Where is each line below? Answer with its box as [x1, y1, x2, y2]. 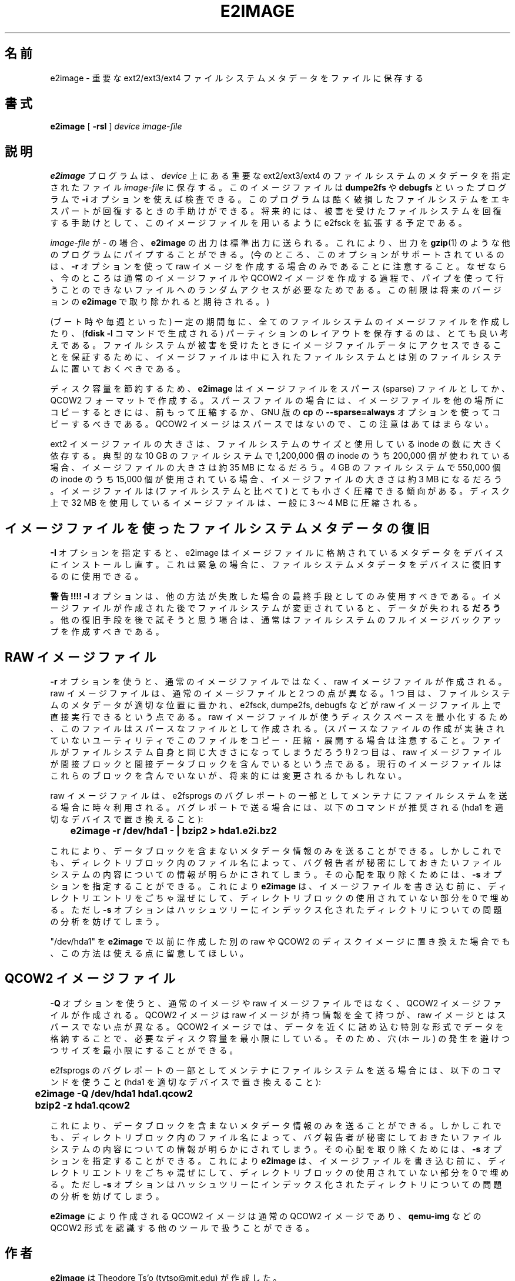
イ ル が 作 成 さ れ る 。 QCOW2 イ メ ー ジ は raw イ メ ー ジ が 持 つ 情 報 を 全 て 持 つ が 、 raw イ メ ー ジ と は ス [50, 1009, 506, 1020]
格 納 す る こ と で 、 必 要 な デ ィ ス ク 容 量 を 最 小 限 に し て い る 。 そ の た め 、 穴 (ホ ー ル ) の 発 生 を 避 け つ [50, 1033, 510, 1043]
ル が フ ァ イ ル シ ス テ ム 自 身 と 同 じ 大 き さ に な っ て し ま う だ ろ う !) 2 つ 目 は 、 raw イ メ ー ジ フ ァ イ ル [50, 746, 502, 757]
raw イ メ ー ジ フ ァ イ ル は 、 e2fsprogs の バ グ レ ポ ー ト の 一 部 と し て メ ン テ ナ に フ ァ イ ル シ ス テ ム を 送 [50, 790, 507, 800]
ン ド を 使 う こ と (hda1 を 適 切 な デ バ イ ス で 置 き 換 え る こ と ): [50, 1076, 321, 1087]
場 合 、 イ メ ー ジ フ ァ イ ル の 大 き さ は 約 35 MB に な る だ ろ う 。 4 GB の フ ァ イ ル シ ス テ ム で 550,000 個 [50, 462, 501, 473]
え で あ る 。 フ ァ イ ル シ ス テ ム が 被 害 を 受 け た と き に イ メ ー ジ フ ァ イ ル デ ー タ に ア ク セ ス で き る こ [50, 340, 501, 351]
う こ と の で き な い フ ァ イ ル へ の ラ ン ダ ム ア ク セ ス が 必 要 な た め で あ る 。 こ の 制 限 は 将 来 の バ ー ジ [50, 285, 501, 295]
